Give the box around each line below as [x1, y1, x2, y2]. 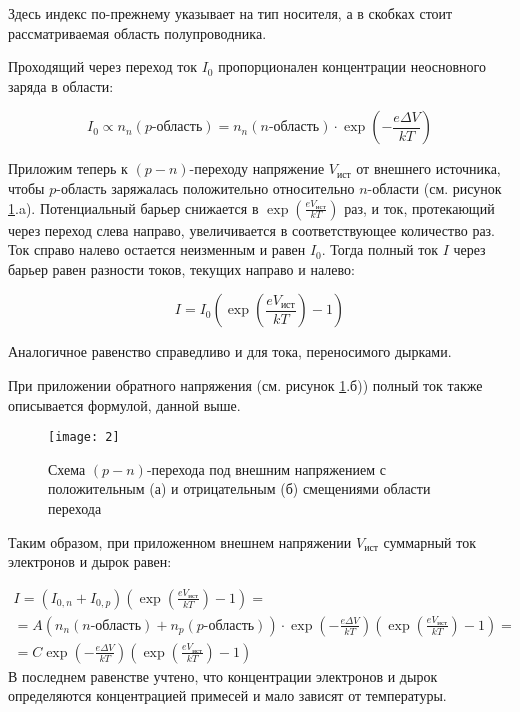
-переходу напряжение [189, 158, 325, 179]
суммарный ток [383, 531, 476, 552]
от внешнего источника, [356, 158, 501, 179]
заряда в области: [8, 75, 114, 96]
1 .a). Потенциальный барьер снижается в [8, 197, 259, 218]
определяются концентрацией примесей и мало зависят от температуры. [8, 685, 447, 706]
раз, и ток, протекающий [344, 197, 495, 218]
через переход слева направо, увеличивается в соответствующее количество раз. [8, 219, 496, 240]
